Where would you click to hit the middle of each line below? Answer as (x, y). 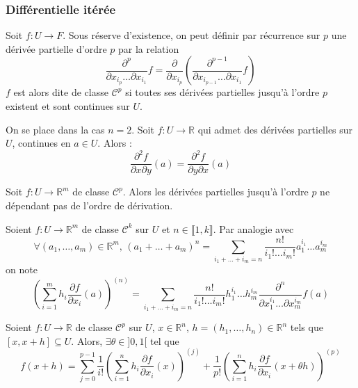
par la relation (148, 48)
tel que (165, 340)
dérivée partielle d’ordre (56, 48)
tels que (307, 327)
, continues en (41, 143)
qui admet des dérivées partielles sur (275, 129)
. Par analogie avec (253, 228)
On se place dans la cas (55, 129)
